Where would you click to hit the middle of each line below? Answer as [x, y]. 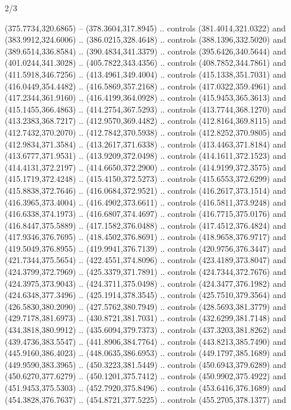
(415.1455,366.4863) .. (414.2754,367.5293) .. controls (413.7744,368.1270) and [145, 109]
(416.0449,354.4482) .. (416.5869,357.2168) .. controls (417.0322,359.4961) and [145, 86]
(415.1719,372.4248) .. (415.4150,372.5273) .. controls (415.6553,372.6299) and [145, 179]
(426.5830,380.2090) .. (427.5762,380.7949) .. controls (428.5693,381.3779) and [145, 306]
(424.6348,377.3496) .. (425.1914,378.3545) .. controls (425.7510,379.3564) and [145, 295]
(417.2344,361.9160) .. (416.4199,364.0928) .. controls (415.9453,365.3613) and [145, 97]
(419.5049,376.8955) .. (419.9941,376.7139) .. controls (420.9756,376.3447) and [145, 248]
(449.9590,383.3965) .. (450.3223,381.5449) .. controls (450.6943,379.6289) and [145, 364]
